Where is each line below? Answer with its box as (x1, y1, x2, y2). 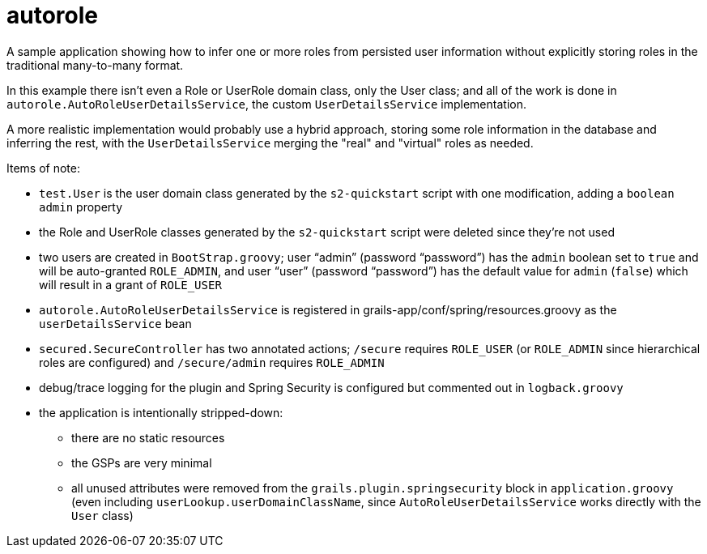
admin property (39, 199, 123, 214)
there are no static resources (71, 430, 225, 445)
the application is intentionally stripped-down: (39, 405, 283, 420)
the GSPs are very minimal (71, 455, 212, 470)
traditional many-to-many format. (6, 58, 184, 72)
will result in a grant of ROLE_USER (39, 277, 222, 292)
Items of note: (6, 160, 80, 175)
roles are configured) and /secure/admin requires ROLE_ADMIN (39, 355, 385, 369)
